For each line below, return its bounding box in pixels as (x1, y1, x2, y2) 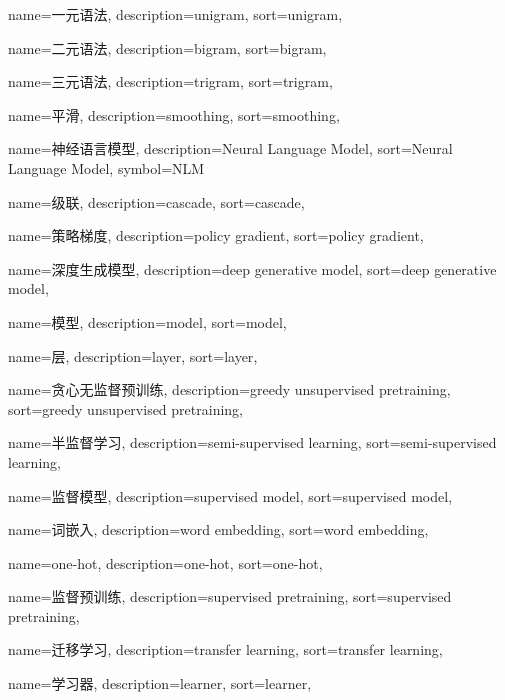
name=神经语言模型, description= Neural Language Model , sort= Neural (8, 138, 453, 159)
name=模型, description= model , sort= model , (8, 311, 287, 332)
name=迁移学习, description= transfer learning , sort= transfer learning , (8, 639, 443, 660)
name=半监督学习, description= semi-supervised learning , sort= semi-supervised (8, 432, 497, 453)
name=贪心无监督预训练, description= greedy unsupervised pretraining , (8, 379, 451, 400)
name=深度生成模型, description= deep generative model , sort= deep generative (8, 258, 497, 279)
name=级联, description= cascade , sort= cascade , (8, 191, 305, 212)
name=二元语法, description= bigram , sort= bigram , (8, 37, 327, 58)
